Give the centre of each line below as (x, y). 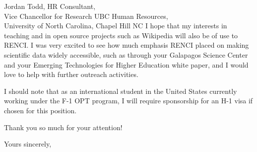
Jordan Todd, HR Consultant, (50, 6)
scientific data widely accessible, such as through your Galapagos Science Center (126, 54)
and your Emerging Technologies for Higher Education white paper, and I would (126, 64)
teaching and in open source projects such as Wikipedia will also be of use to (121, 35)
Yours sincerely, (28, 144)
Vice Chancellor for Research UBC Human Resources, (86, 16)
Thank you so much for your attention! (63, 127)
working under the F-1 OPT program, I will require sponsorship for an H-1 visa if (128, 101)
